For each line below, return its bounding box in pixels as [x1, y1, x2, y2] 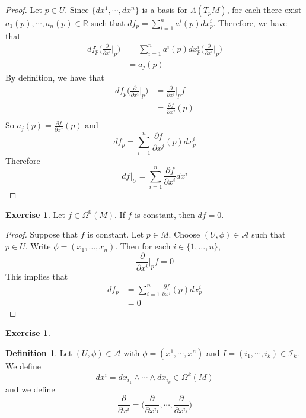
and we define [5, 382, 55, 395]
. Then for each [115, 240, 171, 252]
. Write [25, 240, 51, 252]
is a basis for [142, 4, 188, 15]
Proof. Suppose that [5, 228, 78, 240]
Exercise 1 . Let [5, 208, 65, 220]
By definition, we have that [5, 71, 104, 84]
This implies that [5, 270, 68, 282]
